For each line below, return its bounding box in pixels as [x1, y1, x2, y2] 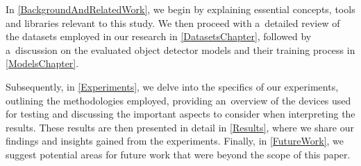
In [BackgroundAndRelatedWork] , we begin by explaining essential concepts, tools [6, 2, 355, 16]
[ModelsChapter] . [6, 56, 79, 71]
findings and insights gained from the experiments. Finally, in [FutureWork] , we [6, 133, 344, 148]
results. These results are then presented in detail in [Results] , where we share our [6, 120, 355, 134]
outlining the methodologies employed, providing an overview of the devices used [6, 93, 351, 107]
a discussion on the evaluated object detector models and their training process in [6, 42, 355, 57]
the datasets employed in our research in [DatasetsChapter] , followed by [6, 29, 312, 44]
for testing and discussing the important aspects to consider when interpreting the [6, 107, 355, 121]
